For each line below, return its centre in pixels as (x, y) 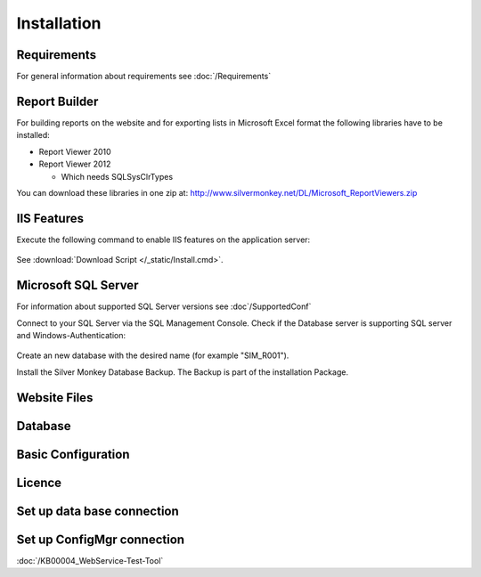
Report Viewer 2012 (75, 164)
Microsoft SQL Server (77, 285)
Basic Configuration (73, 454)
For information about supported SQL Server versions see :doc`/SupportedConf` (164, 306)
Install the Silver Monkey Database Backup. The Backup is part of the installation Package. (183, 372)
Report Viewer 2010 (75, 151)
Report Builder (57, 101)
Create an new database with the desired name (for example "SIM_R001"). (153, 355)
